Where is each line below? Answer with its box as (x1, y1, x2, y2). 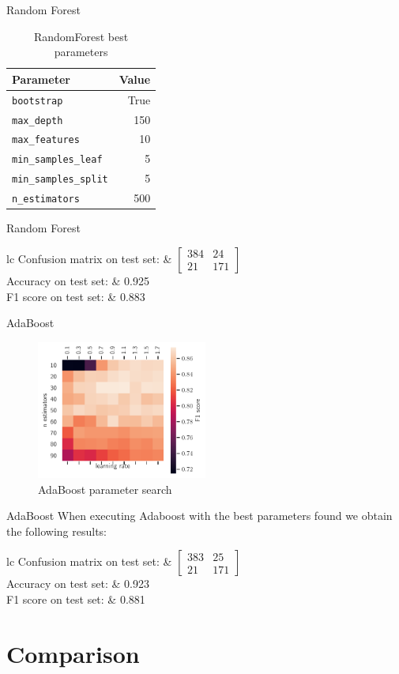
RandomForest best (33, 28, 129, 44)
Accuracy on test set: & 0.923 (6, 575, 149, 592)
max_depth (12, 115, 63, 126)
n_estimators (12, 194, 80, 205)
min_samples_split (12, 174, 108, 186)
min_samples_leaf (12, 154, 103, 166)
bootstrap (12, 95, 63, 107)
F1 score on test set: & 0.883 (6, 288, 145, 304)
